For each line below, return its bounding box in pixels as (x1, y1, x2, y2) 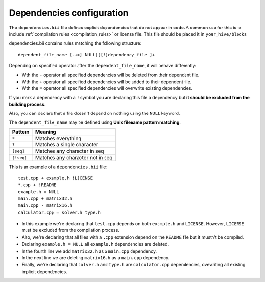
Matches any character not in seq (35, 154, 113, 161)
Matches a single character (35, 141, 98, 148)
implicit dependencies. (21, 268, 67, 275)
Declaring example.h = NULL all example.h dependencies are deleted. (21, 241, 169, 247)
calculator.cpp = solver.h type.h (18, 209, 101, 215)
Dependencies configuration (9, 7, 129, 18)
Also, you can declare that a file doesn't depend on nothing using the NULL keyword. (9, 111, 180, 116)
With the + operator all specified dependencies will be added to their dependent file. (21, 79, 192, 85)
